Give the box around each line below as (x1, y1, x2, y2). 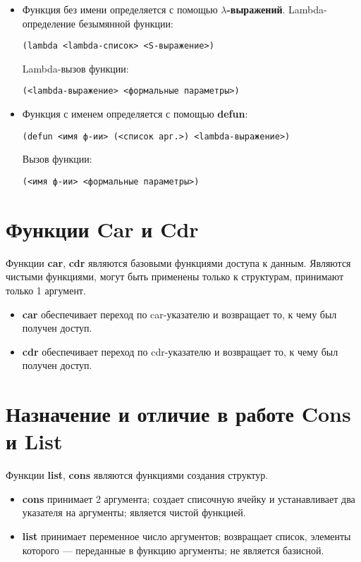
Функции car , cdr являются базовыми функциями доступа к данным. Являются (6, 255, 351, 270)
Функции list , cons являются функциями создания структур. (6, 468, 269, 482)
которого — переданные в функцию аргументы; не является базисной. (22, 542, 324, 557)
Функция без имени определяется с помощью (22, 2, 218, 16)
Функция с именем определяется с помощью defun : (22, 106, 248, 121)
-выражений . (226, 2, 286, 16)
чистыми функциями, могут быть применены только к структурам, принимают (6, 269, 344, 284)
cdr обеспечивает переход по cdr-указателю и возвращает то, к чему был (22, 344, 338, 358)
